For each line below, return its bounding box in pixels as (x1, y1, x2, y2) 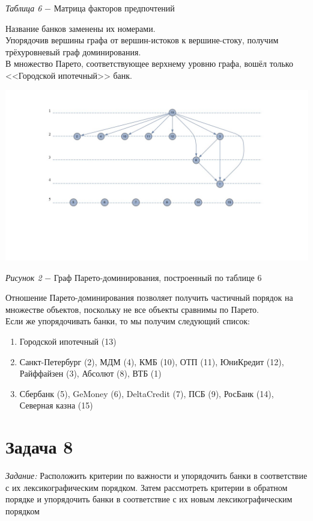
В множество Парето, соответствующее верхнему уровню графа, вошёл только (5, 57, 293, 70)
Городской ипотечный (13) (19, 335, 117, 348)
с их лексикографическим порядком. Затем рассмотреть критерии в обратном (5, 481, 288, 493)
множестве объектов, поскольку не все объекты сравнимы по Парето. (5, 303, 259, 315)
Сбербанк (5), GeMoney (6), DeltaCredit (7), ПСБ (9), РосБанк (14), (19, 387, 274, 399)
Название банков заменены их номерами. (5, 22, 156, 34)
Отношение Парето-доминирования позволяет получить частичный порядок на (5, 291, 293, 304)
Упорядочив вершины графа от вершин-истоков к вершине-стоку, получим (5, 34, 279, 46)
